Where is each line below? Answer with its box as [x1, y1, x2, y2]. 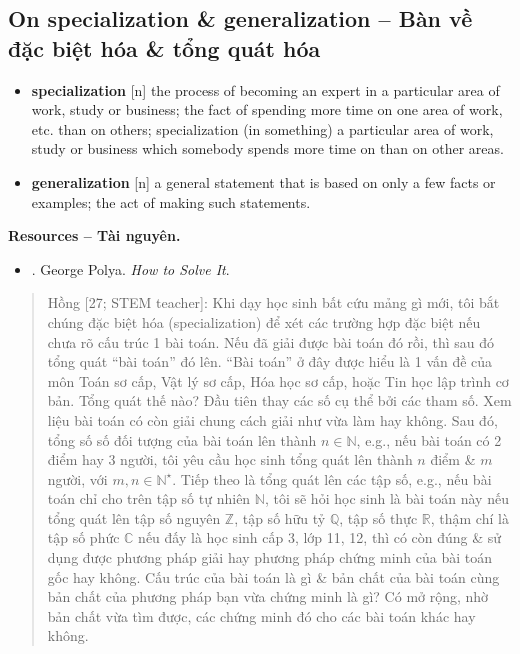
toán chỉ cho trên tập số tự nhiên [47, 488, 251, 509]
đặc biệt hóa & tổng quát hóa [8, 32, 321, 63]
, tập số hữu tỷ [234, 507, 326, 528]
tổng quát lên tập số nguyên [47, 507, 221, 528]
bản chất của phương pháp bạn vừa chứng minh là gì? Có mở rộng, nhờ [47, 586, 489, 607]
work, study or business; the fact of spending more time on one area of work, [31, 99, 503, 120]
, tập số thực [339, 507, 418, 528]
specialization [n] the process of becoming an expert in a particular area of [31, 79, 500, 100]
